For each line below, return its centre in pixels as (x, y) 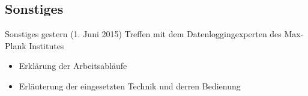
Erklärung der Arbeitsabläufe (73, 66)
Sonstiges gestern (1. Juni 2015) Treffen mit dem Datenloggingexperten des (143, 34)
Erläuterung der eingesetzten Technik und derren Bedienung (130, 85)
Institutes (47, 45)
